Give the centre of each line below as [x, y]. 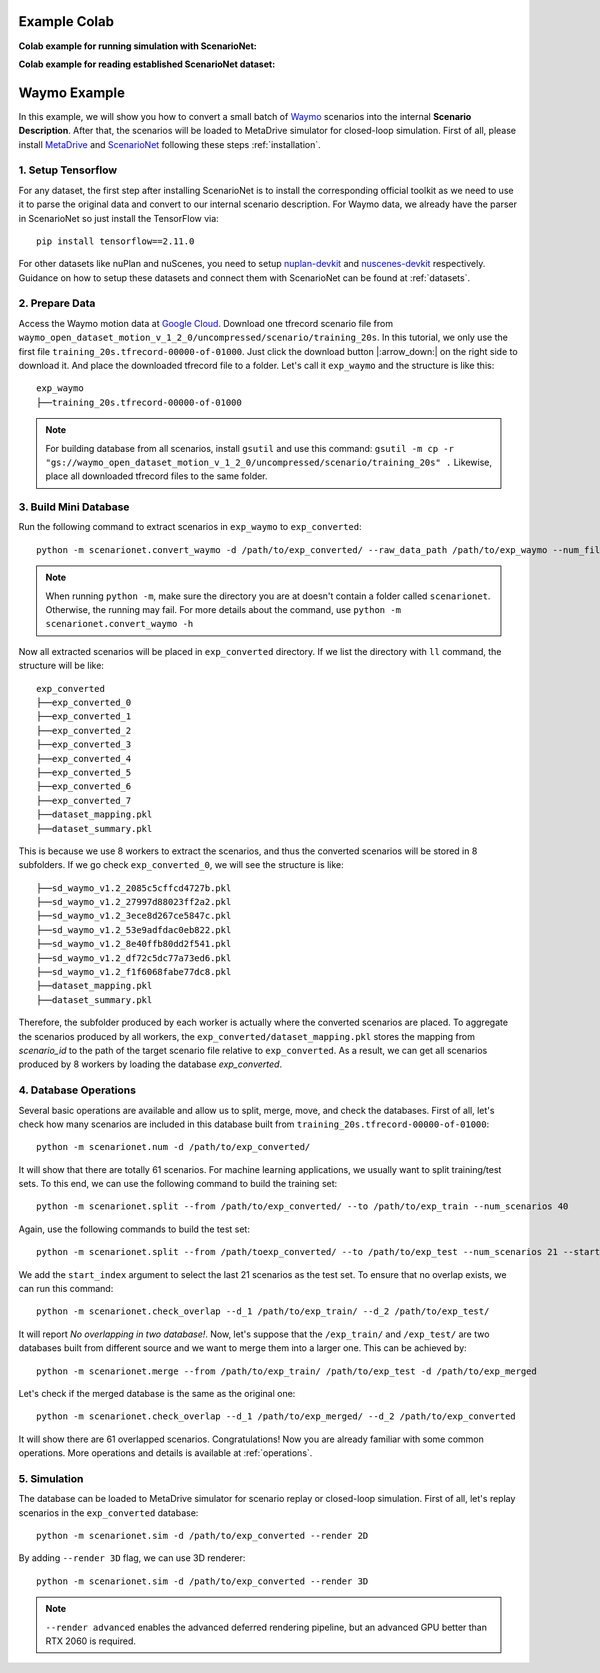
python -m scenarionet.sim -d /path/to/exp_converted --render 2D [202, 1536]
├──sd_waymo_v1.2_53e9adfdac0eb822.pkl [134, 929]
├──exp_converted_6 [84, 786]
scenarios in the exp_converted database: [108, 1512]
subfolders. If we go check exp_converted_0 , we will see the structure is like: [181, 865]
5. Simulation [51, 1478]
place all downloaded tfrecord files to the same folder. [157, 476]
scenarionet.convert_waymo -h [119, 624]
